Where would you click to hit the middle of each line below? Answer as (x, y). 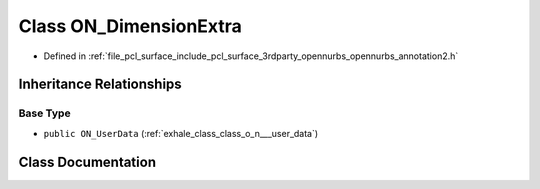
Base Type (44, 113)
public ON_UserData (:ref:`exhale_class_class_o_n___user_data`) (181, 133)
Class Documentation (87, 161)
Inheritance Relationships (100, 84)
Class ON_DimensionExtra (130, 26)
